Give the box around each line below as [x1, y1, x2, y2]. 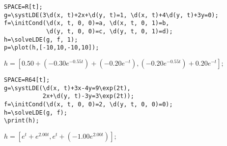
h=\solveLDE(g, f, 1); [4, 36, 78, 43]
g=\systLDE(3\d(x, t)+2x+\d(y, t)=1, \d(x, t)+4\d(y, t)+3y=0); [4, 11, 219, 19]
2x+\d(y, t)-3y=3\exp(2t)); [42, 93, 134, 100]
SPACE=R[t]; [4, 3, 43, 10]
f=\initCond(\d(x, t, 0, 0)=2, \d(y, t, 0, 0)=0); [4, 100, 173, 108]
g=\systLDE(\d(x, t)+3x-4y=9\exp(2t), [4, 84, 131, 92]
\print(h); [4, 117, 39, 124]
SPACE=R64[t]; [4, 76, 50, 83]
